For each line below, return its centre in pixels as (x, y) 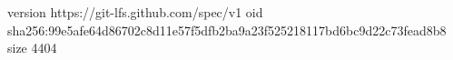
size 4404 (32, 48)
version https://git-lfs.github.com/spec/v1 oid (135, 12)
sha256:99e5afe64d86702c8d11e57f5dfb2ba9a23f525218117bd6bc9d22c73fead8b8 (227, 30)
